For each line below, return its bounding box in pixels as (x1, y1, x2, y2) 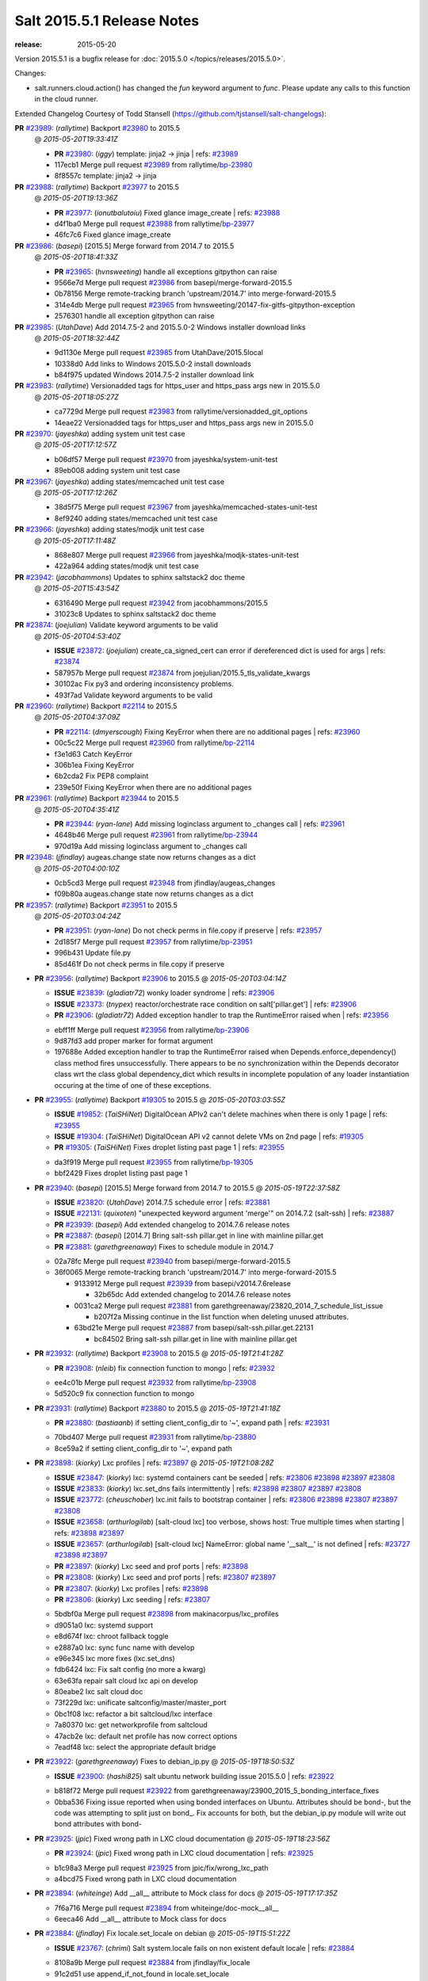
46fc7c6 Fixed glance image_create (54, 230, 171, 239)
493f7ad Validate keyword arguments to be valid (54, 690, 213, 700)
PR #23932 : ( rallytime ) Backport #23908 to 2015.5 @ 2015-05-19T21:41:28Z (34, 1349, 284, 1358)
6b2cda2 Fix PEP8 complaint (54, 771, 149, 781)
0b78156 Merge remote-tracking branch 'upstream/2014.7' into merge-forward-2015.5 (54, 289, 337, 299)
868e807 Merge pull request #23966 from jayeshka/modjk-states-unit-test (54, 550, 300, 559)
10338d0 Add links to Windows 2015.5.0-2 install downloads (54, 359, 251, 368)
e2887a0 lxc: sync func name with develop (54, 1643, 195, 1652)
